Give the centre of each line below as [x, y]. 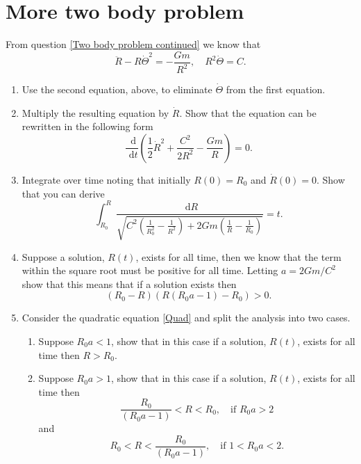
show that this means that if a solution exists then [129, 283]
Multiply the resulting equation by [95, 112]
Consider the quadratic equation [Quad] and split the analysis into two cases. [186, 318]
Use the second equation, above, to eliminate [117, 89]
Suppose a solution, [63, 256]
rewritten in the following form [87, 126]
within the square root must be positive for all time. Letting [150, 270]
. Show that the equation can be [248, 112]
